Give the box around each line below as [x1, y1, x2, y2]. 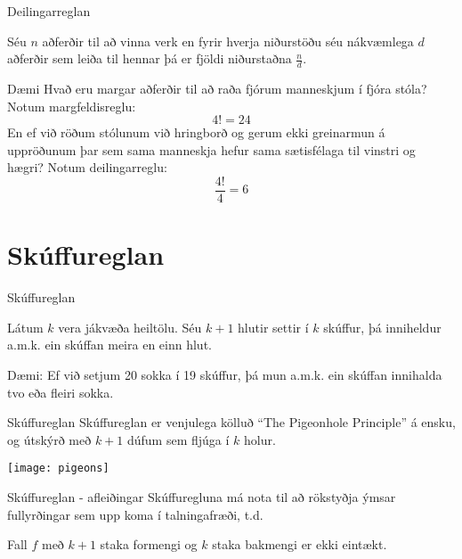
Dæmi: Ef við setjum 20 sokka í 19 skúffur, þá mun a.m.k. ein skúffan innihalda [7, 365, 442, 383]
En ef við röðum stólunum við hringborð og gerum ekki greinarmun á [7, 123, 385, 142]
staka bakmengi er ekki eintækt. [212, 535, 387, 554]
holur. [244, 430, 276, 448]
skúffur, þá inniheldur [323, 317, 442, 336]
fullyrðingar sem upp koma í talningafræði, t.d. [7, 505, 263, 523]
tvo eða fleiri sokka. [7, 382, 114, 401]
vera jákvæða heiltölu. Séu [58, 317, 202, 336]
